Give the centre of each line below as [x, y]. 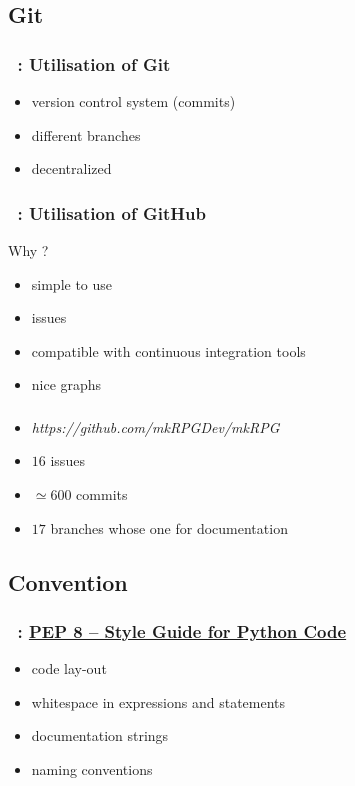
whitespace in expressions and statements [158, 701]
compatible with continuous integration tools [168, 350]
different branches [86, 134]
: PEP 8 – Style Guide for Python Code [182, 630]
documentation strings [100, 735]
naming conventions [92, 769]
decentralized [71, 168]
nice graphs [66, 384]
